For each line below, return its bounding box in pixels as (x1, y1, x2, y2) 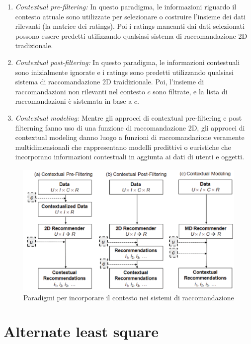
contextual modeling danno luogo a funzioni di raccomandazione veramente (15, 132, 245, 142)
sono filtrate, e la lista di (153, 86, 228, 96)
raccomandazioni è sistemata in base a (15, 96, 132, 106)
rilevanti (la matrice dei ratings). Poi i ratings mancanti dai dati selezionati (15, 21, 245, 31)
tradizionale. (15, 40, 53, 51)
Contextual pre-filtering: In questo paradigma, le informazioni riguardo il (15, 1, 237, 11)
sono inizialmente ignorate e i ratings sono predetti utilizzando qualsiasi (15, 67, 234, 77)
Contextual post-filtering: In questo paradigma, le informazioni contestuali (15, 57, 240, 67)
